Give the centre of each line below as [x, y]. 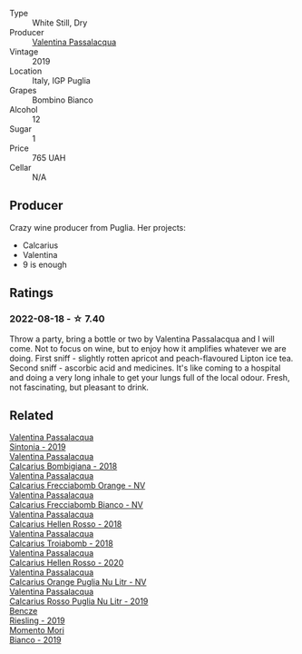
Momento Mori [37, 630]
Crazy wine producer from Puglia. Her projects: [97, 227]
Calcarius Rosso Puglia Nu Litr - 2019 [79, 601]
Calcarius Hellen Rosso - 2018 [66, 524]
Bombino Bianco [63, 100]
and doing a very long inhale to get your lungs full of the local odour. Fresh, [150, 377]
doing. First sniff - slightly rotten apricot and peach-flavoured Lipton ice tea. [151, 358]
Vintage [24, 52]
